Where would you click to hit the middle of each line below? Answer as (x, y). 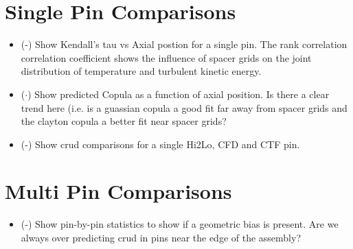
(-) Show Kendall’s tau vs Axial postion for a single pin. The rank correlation (184, 44)
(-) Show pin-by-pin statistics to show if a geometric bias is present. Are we (180, 224)
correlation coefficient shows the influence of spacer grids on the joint (166, 57)
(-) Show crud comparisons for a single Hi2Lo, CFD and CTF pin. (160, 144)
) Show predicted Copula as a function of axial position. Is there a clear (179, 94)
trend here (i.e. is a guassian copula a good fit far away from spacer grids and (184, 107)
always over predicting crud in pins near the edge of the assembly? (161, 237)
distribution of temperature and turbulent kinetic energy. (141, 71)
